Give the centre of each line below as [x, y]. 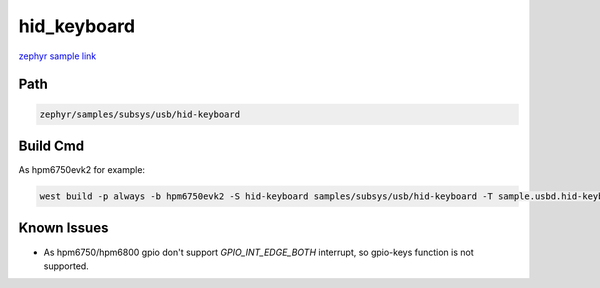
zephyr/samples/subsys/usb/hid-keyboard [139, 114]
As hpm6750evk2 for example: [81, 170]
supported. [66, 266]
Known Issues [63, 228]
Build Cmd [51, 145]
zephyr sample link [57, 56]
